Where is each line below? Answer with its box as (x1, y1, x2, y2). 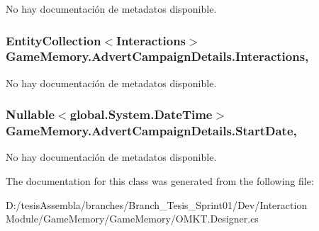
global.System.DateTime (69, 106, 213, 123)
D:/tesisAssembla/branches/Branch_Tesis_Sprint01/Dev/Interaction (6, 197, 308, 212)
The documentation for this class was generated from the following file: (6, 174, 314, 188)
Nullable (6, 106, 55, 123)
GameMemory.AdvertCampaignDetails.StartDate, (6, 122, 297, 140)
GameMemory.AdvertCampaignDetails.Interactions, (6, 47, 309, 65)
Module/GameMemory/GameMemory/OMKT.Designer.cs (6, 211, 259, 226)
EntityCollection (6, 31, 101, 49)
